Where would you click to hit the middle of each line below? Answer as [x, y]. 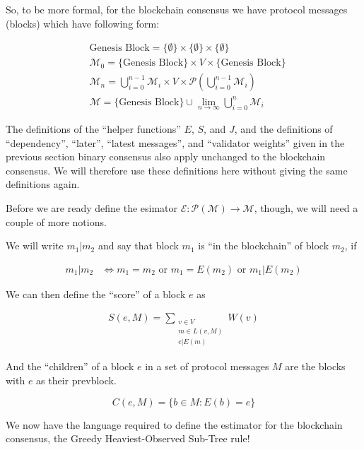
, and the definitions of [283, 129]
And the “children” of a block [70, 366]
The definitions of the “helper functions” [93, 129]
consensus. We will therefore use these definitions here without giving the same [177, 170]
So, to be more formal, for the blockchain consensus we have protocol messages [177, 9]
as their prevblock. [76, 380]
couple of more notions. [56, 221]
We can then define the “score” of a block [96, 294]
